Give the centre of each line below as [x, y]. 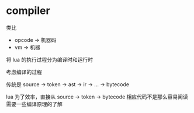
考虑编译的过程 [24, 72]
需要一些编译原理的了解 [34, 104]
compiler [28, 11]
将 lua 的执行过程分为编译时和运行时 [50, 59]
